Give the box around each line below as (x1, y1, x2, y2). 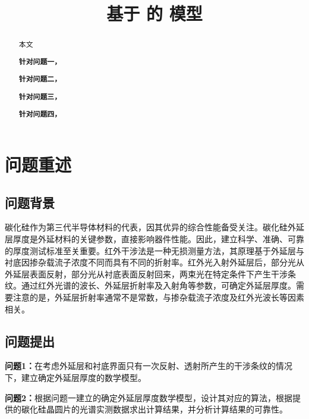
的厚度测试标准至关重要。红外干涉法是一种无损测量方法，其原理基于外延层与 (5, 244, 304, 257)
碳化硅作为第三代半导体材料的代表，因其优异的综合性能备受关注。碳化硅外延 (5, 221, 304, 233)
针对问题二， (18, 74, 62, 85)
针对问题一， (18, 56, 62, 67)
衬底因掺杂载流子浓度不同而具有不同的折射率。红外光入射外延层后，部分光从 (5, 256, 304, 268)
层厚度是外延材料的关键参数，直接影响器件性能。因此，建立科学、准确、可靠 (5, 233, 304, 245)
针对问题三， (18, 91, 62, 102)
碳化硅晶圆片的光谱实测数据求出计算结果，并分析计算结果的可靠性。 (21, 403, 288, 415)
